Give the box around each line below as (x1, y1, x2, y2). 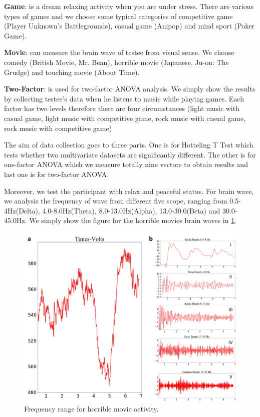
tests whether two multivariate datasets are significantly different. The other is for (4, 149, 256, 159)
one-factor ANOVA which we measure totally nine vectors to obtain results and (4, 159, 248, 169)
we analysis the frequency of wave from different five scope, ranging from (4, 195, 227, 206)
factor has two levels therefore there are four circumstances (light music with (4, 103, 239, 113)
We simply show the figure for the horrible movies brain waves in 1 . (29, 215, 237, 225)
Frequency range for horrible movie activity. (24, 403, 159, 413)
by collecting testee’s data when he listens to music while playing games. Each (4, 93, 244, 103)
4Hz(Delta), (4, 205, 40, 215)
